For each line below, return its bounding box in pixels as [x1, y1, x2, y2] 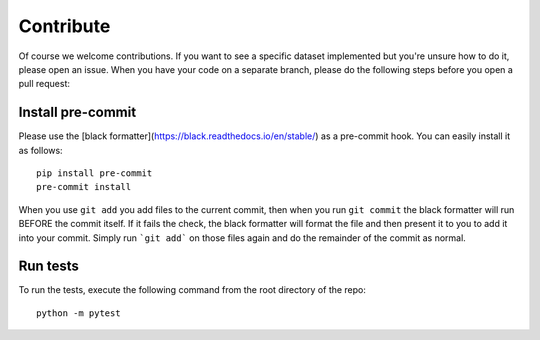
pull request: [18, 78, 70, 90]
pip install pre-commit [36, 168, 153, 179]
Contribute [18, 15, 111, 37]
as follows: [18, 144, 64, 156]
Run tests [18, 258, 79, 275]
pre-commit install [36, 181, 132, 193]
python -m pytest [36, 307, 121, 319]
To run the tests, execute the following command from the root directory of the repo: [18, 284, 367, 296]
